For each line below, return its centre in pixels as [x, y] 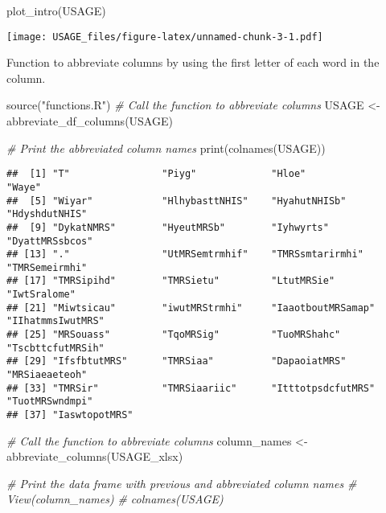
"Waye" [24, 187]
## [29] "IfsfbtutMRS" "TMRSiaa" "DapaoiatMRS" [177, 361]
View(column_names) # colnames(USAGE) [115, 499]
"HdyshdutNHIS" [47, 214]
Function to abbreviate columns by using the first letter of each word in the [193, 62]
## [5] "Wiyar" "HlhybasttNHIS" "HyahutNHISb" [177, 201]
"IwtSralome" [41, 295]
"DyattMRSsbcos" [50, 241]
